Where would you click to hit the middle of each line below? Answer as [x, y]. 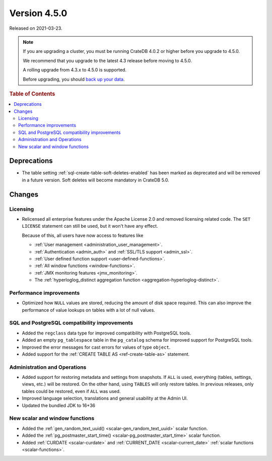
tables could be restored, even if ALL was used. [71, 391]
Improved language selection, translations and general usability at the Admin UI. [105, 399]
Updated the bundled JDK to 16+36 [59, 405]
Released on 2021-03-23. [36, 28]
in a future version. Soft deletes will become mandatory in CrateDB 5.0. [96, 180]
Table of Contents [32, 94]
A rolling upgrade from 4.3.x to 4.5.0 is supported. [75, 70]
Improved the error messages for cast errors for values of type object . [96, 347]
